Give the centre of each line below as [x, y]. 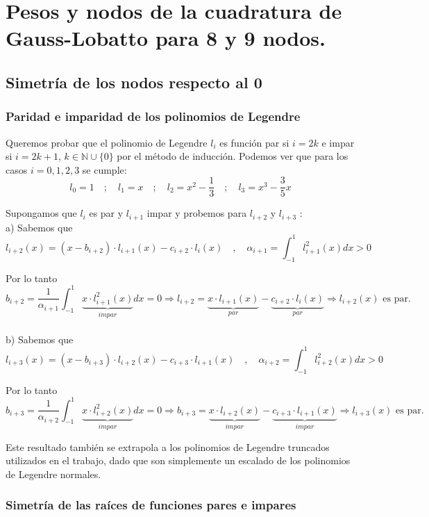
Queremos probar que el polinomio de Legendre [107, 142]
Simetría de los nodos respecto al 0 [134, 82]
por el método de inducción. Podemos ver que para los [233, 156]
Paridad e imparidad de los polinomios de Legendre [153, 116]
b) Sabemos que [40, 339]
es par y [106, 213]
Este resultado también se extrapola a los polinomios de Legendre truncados [168, 446]
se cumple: [104, 169]
